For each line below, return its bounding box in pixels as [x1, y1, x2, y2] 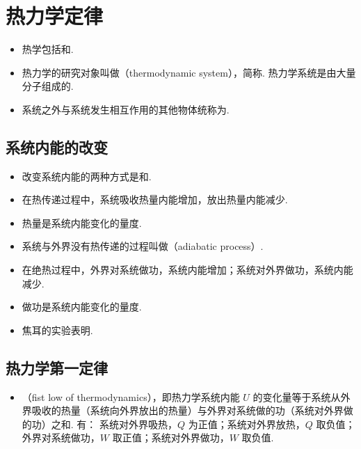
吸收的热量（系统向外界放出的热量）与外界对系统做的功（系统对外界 [31, 403, 344, 418]
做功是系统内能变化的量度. [22, 299, 142, 314]
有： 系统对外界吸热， [77, 416, 178, 431]
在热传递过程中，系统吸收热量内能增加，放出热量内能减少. [22, 192, 288, 207]
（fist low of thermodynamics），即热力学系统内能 [22, 389, 240, 404]
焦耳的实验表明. [22, 322, 93, 337]
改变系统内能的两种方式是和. [22, 168, 152, 183]
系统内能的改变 [6, 136, 108, 157]
